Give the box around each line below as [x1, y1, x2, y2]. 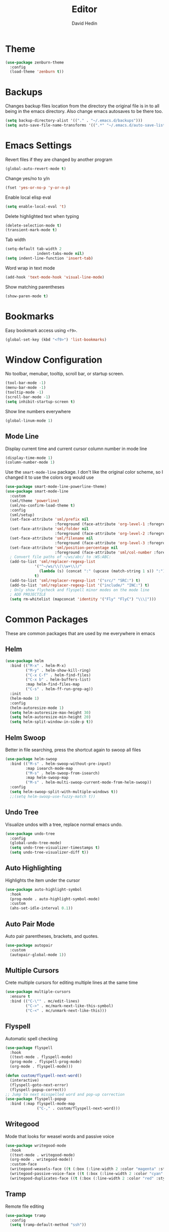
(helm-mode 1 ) [10, 696, 39, 701]
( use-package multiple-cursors [5, 989, 71, 994]
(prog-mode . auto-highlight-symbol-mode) [10, 897, 100, 902]
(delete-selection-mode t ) [5, 223, 62, 228]
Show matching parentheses [5, 284, 64, 290]
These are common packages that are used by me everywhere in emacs [5, 631, 155, 637]
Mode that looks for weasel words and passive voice [5, 1133, 114, 1139]
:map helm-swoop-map [25, 775, 69, 780]
